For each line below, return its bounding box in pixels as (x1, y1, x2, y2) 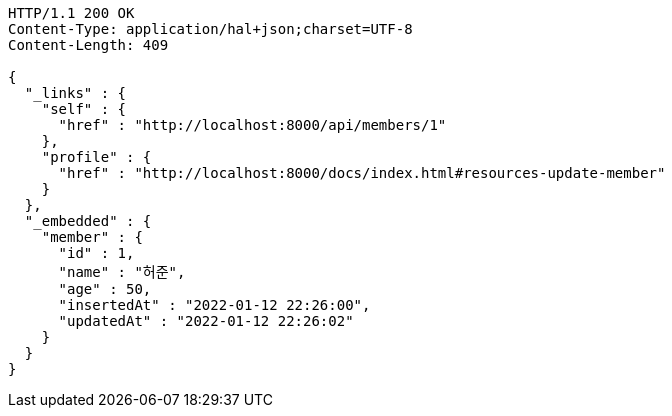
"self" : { (41, 101, 127, 117)
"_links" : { (24, 85, 127, 101)
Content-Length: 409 (8, 37, 169, 53)
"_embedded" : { (24, 213, 152, 229)
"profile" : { (41, 149, 152, 165)
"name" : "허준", (58, 264, 186, 280)
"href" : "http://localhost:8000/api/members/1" (58, 117, 447, 133)
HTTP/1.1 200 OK (8, 5, 135, 21)
